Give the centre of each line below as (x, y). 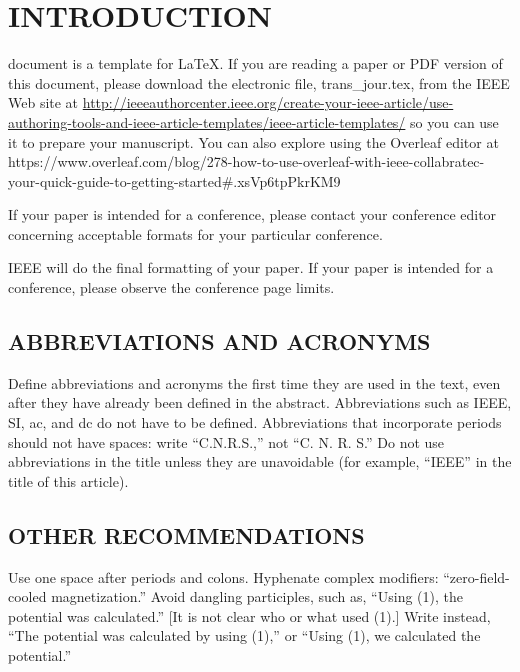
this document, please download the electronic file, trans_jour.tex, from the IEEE (259, 82)
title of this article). (68, 480)
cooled (27, 596)
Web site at (43, 102)
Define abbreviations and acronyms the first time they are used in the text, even (254, 382)
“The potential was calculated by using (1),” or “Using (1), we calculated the (244, 635)
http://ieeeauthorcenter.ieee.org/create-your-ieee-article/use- (268, 102)
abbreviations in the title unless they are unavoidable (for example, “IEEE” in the (260, 461)
